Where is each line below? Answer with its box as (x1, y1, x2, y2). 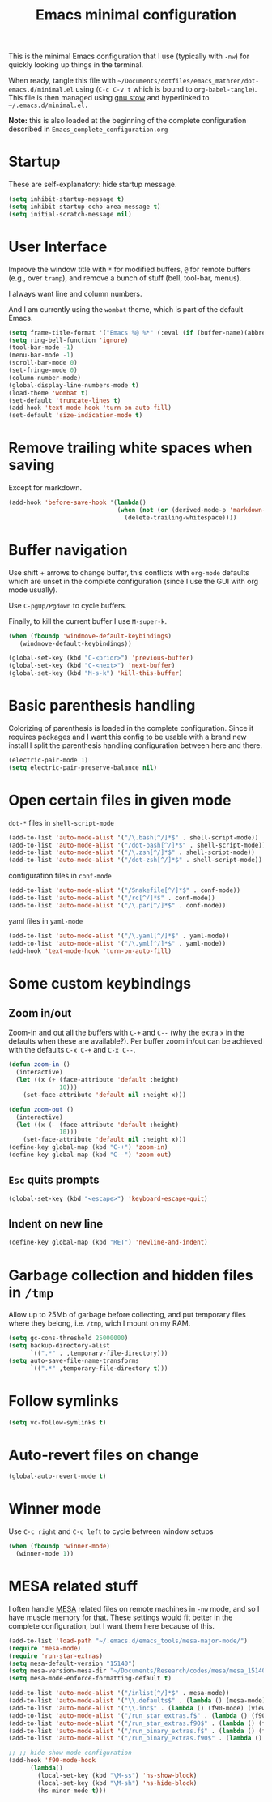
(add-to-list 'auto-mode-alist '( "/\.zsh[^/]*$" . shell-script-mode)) (8, 848, 255, 856)
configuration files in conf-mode (8, 871, 112, 881)
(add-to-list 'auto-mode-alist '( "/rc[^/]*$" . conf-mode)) (8, 894, 216, 903)
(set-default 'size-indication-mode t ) (8, 412, 143, 420)
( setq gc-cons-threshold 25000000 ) (8, 1334, 129, 1343)
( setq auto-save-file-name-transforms (8, 1356, 139, 1364)
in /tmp (8, 1283, 54, 1301)
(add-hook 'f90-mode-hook (8, 1757, 96, 1765)
